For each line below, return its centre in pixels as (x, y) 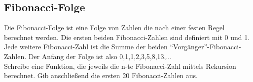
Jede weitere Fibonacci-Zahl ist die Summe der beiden (86, 47)
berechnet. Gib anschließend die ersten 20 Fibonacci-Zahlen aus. (101, 75)
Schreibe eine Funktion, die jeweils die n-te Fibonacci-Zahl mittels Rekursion (120, 66)
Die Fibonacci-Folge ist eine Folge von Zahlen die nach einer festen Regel (114, 28)
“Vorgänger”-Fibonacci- (205, 47)
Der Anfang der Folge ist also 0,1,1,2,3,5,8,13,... (100, 56)
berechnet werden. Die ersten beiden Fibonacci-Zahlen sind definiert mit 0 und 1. (127, 37)
